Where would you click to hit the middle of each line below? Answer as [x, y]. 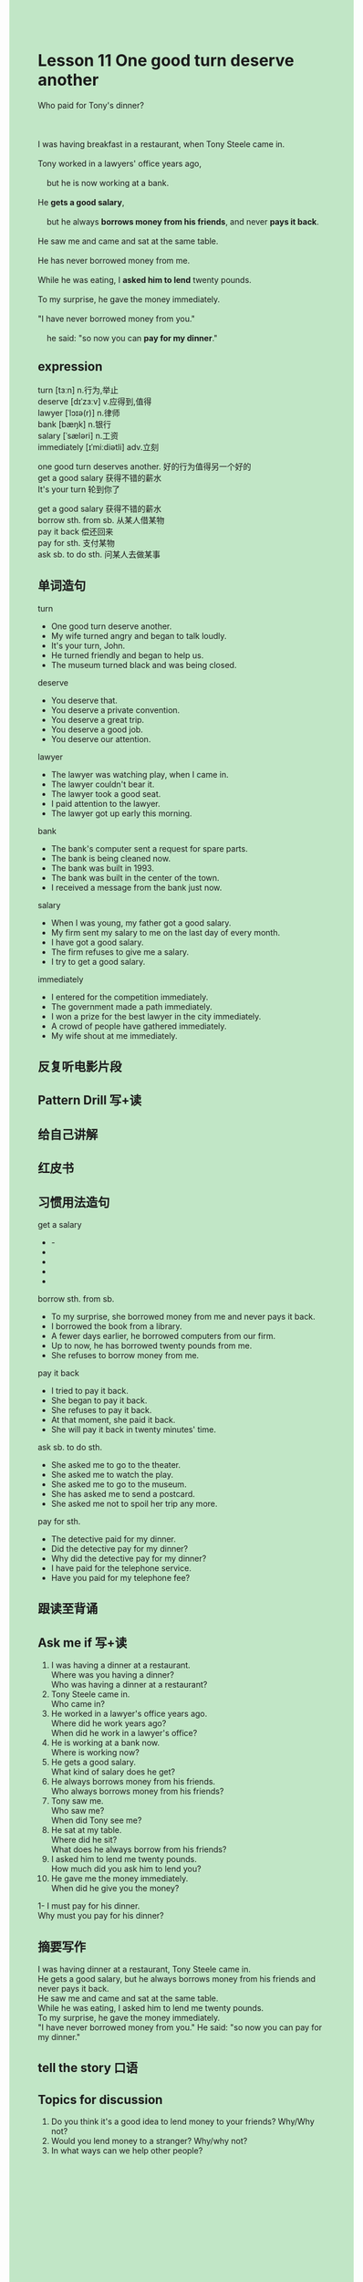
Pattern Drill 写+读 [90, 1100]
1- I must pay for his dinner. [89, 1906]
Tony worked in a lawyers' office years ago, [119, 163]
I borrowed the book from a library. [116, 1326]
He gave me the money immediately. [119, 1879]
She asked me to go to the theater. [116, 1464]
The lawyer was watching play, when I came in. [140, 774]
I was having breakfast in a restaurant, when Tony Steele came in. [161, 144]
